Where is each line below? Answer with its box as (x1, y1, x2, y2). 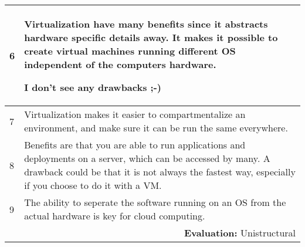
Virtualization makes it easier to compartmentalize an (24, 107, 246, 121)
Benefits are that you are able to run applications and (24, 138, 246, 151)
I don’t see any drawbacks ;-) (24, 80, 161, 94)
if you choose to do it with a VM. (24, 178, 162, 192)
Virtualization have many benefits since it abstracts (24, 17, 268, 31)
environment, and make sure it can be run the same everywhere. (24, 121, 288, 134)
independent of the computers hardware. (24, 57, 216, 71)
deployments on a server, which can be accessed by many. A (24, 151, 270, 165)
